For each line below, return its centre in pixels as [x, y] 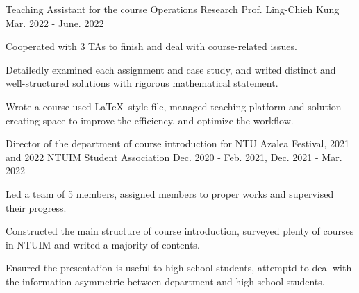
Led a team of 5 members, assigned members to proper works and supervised [170, 193]
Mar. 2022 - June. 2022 [55, 23]
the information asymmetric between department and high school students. [165, 281]
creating [23, 120]
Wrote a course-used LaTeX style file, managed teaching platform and [155, 106]
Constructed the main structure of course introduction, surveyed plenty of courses [180, 231]
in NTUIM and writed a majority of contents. [103, 244]
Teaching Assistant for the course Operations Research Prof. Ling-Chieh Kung [173, 9]
